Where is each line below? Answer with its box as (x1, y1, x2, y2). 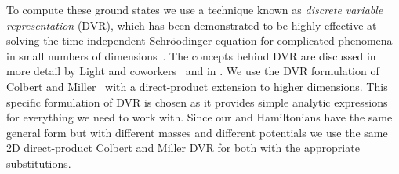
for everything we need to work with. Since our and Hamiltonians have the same (6, 109, 393, 125)
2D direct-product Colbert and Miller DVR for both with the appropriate (6, 140, 360, 156)
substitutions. (6, 154, 71, 171)
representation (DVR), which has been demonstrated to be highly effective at (6, 16, 377, 33)
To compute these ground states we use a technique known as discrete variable (6, 2, 383, 17)
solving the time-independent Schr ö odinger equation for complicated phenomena (6, 32, 393, 49)
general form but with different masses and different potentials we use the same (6, 124, 388, 140)
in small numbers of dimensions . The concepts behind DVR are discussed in (6, 47, 376, 63)
